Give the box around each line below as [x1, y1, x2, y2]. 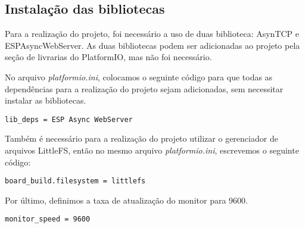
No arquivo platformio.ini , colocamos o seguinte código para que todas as [5, 70, 273, 83]
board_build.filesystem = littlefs [5, 177, 146, 186]
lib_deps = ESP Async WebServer [5, 115, 133, 124]
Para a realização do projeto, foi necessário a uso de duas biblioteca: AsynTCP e [5, 27, 300, 40]
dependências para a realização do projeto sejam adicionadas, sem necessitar [5, 82, 284, 95]
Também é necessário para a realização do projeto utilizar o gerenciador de [5, 132, 278, 145]
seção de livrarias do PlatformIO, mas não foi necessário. [5, 51, 212, 63]
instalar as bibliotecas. [5, 94, 86, 107]
